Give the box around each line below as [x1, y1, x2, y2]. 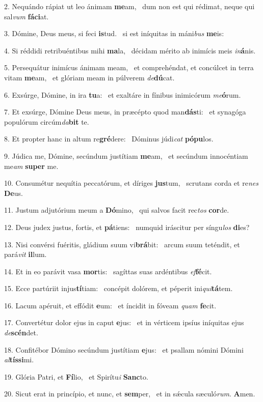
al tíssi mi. [4, 354, 34, 365]
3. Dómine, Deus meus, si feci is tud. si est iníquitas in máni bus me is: [4, 28, 224, 39]
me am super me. [4, 160, 59, 171]
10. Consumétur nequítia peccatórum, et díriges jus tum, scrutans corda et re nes [4, 178, 258, 188]
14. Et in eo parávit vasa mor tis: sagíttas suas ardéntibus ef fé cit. [4, 266, 212, 276]
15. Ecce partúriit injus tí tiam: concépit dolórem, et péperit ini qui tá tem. [4, 283, 233, 294]
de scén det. [4, 327, 38, 338]
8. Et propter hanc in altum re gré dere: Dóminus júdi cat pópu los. [4, 133, 214, 144]
